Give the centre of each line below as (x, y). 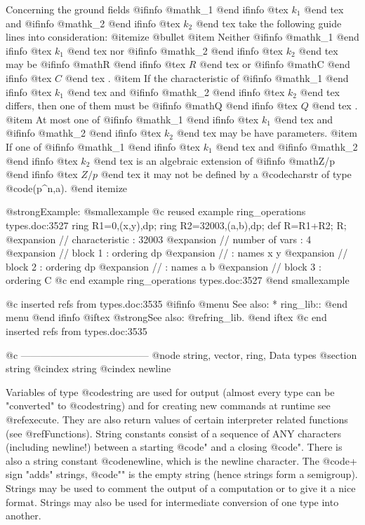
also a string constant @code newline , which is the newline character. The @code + (181, 460)
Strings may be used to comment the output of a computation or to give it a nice (181, 488)
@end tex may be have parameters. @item (267, 133)
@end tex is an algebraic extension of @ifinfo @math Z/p (214, 160)
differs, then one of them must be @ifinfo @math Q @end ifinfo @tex (152, 105)
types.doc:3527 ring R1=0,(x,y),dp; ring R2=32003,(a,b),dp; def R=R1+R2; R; (176, 225)
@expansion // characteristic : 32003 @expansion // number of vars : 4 (159, 239)
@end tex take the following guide (268, 23)
